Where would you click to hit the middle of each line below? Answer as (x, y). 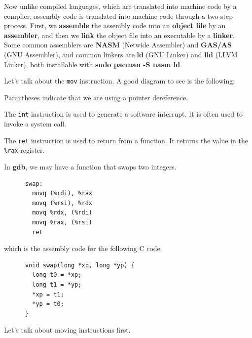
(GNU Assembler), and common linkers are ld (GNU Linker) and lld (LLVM (121, 54)
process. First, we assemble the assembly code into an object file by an (115, 25)
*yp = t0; (48, 304)
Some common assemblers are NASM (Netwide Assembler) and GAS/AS (118, 45)
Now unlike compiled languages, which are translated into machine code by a (120, 6)
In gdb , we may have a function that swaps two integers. (90, 166)
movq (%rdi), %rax (62, 193)
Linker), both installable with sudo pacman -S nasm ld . (93, 64)
